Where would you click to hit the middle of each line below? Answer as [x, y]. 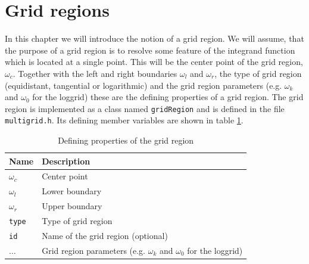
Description [66, 161]
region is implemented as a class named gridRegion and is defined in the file [145, 108]
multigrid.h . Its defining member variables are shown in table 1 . [124, 120]
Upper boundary [72, 206]
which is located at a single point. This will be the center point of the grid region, [154, 62]
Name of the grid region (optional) [105, 235]
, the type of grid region [258, 73]
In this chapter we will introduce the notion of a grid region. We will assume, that [154, 38]
